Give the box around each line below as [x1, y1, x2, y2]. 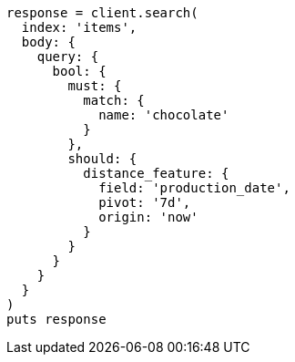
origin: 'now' [98, 210, 198, 224]
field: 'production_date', [98, 181, 290, 195]
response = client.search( [6, 5, 198, 20]
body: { [21, 35, 76, 49]
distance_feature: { [83, 166, 229, 181]
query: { [36, 49, 99, 64]
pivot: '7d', [98, 195, 191, 210]
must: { [67, 78, 122, 93]
